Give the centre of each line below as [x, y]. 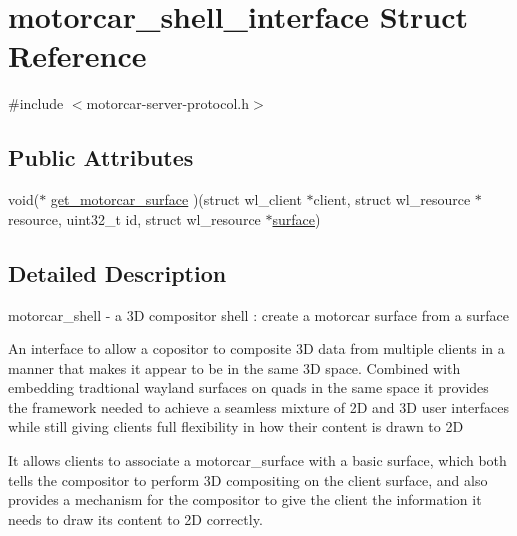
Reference [77, 55]
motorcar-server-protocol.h [168, 103]
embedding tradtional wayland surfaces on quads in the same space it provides [248, 387]
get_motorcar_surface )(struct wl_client [176, 199]
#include [36, 103]
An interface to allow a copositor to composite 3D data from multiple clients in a [256, 348]
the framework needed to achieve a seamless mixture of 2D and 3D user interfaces [259, 406]
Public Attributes [101, 157]
